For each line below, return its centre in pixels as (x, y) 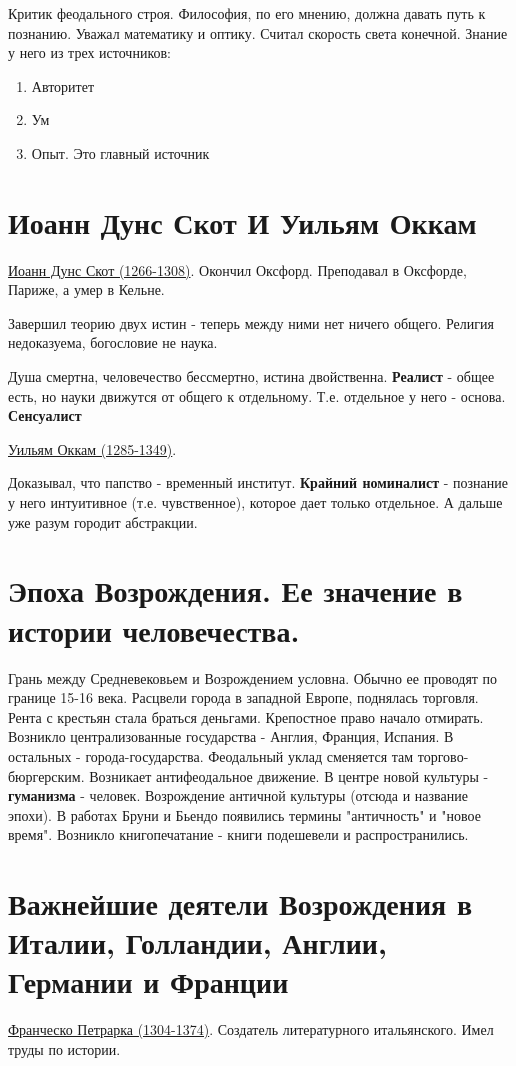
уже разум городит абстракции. (103, 521)
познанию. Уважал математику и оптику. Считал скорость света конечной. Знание (258, 32)
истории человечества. (154, 629)
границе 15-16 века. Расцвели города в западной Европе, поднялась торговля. (243, 697)
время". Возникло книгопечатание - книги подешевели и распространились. (238, 834)
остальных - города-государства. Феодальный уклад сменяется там (211, 755)
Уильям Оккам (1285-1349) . (92, 448)
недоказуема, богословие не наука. (113, 342)
